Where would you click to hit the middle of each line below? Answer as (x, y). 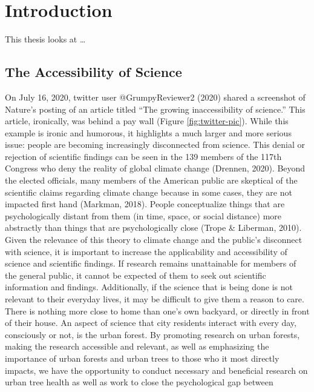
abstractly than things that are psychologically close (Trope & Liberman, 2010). (153, 228)
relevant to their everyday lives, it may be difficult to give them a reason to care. (155, 299)
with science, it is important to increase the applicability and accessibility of (146, 251)
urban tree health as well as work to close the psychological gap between (139, 382)
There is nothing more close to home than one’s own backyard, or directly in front (157, 311)
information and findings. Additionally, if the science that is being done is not (149, 287)
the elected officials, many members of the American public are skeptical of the (151, 180)
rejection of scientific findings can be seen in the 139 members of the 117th (143, 156)
